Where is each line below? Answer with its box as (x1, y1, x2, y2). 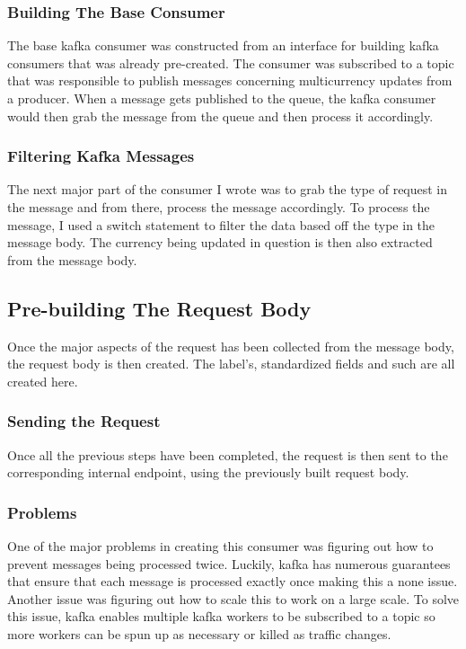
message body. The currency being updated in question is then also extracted (7, 233, 433, 252)
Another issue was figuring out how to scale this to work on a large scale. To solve (7, 589, 460, 608)
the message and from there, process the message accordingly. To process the (7, 198, 430, 216)
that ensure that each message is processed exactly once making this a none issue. (7, 572, 458, 591)
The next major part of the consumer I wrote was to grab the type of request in (7, 180, 448, 199)
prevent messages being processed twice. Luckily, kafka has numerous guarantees (7, 554, 451, 573)
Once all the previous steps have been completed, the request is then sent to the (7, 445, 448, 464)
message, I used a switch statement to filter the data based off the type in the (7, 215, 435, 234)
